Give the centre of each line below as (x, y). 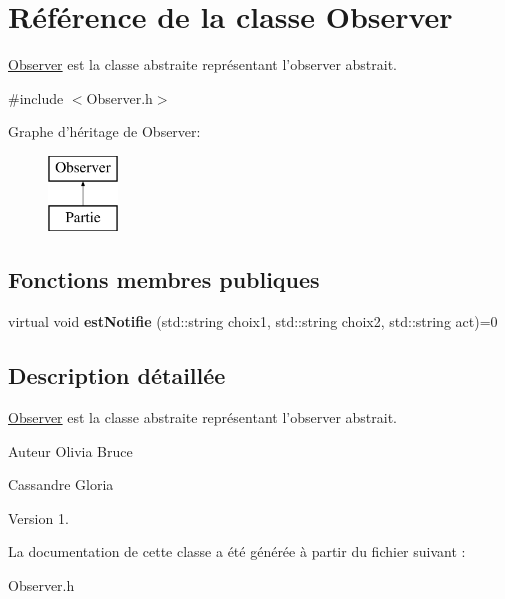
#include (36, 97)
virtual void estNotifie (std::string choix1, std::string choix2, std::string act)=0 (253, 321)
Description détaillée (117, 375)
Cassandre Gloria (61, 484)
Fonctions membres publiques (164, 279)
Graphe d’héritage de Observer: (104, 131)
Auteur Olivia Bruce (70, 450)
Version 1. (38, 517)
